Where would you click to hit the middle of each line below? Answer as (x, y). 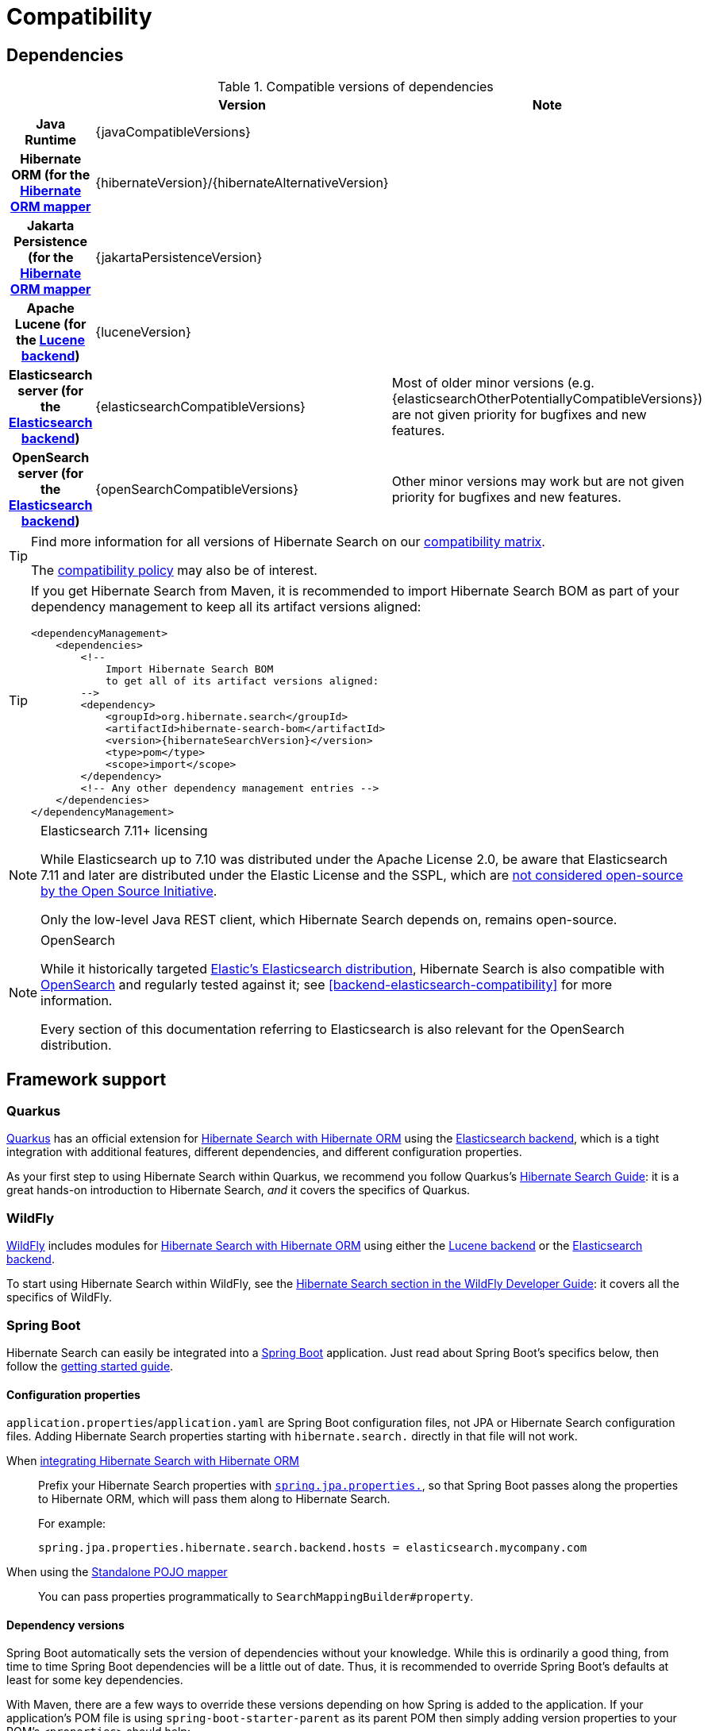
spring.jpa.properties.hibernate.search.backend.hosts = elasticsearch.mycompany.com (313, 1548)
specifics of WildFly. (60, 1297)
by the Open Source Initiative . (129, 891)
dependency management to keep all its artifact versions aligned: (226, 607)
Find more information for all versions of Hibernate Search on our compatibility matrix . (288, 542)
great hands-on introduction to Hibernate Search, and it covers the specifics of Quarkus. (239, 1190)
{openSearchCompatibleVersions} (197, 490)
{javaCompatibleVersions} (173, 132)
